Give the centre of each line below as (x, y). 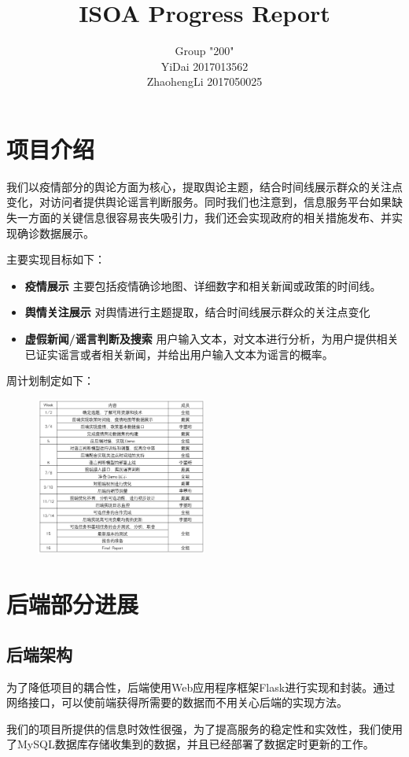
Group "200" (204, 51)
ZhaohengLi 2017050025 (204, 81)
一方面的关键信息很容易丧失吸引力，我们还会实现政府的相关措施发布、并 (204, 218)
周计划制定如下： (50, 380)
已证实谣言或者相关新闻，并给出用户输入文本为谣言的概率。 (179, 354)
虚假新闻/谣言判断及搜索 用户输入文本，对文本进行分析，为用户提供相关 (212, 338)
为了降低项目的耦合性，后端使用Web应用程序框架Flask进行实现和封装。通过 (201, 687)
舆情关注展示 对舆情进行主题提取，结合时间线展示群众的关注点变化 (197, 312)
